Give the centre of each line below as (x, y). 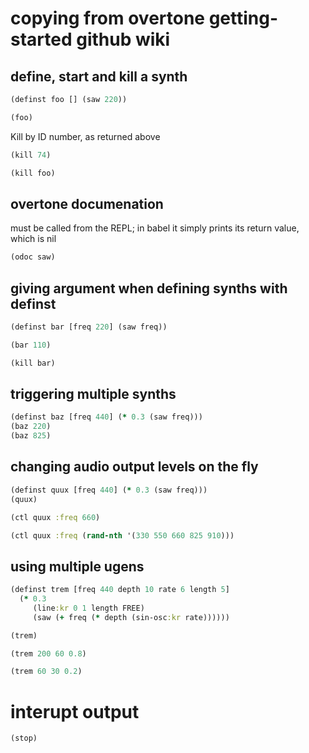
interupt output (75, 711)
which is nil (33, 239)
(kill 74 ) (31, 155)
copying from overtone (108, 18)
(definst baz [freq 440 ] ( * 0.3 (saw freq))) (106, 417)
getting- (243, 18)
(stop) (24, 738)
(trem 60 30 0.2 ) (46, 672)
